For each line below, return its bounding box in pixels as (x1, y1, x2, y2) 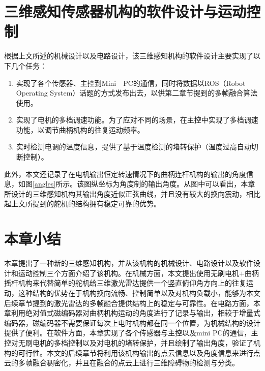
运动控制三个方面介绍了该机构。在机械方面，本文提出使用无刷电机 (18, 267, 239, 278)
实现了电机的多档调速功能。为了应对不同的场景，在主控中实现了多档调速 (16, 114, 258, 125)
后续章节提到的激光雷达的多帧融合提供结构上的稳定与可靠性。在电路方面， (4, 297, 253, 308)
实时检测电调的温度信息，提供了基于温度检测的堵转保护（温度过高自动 (16, 141, 251, 152)
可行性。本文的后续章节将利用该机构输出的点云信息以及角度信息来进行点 (18, 347, 260, 358)
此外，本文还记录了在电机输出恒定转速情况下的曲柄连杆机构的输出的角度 (4, 168, 246, 179)
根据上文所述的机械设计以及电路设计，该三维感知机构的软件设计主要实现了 (4, 50, 253, 61)
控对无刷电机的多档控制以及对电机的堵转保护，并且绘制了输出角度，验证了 (4, 337, 253, 348)
